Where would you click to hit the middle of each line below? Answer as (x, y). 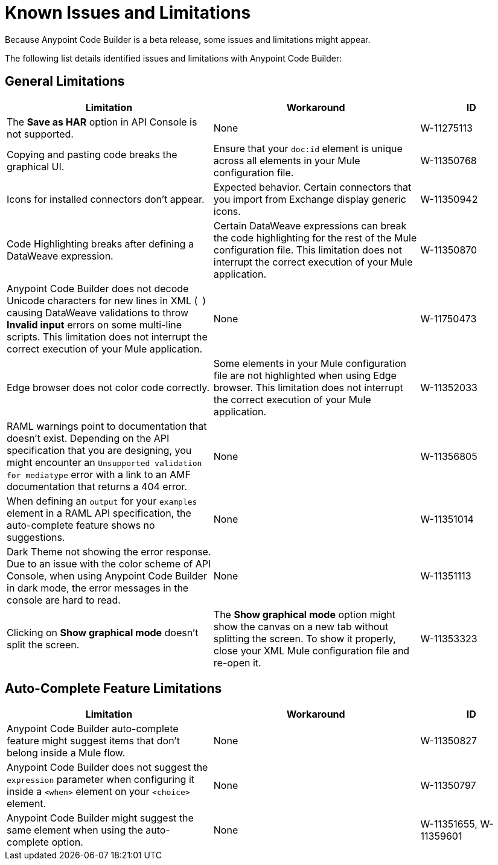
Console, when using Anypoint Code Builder (107, 576)
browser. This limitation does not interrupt (308, 387)
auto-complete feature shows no (81, 525)
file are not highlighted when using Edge (305, 375)
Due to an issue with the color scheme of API (109, 563)
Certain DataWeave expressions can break (310, 225)
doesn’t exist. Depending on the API (88, 438)
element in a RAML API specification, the (99, 513)
